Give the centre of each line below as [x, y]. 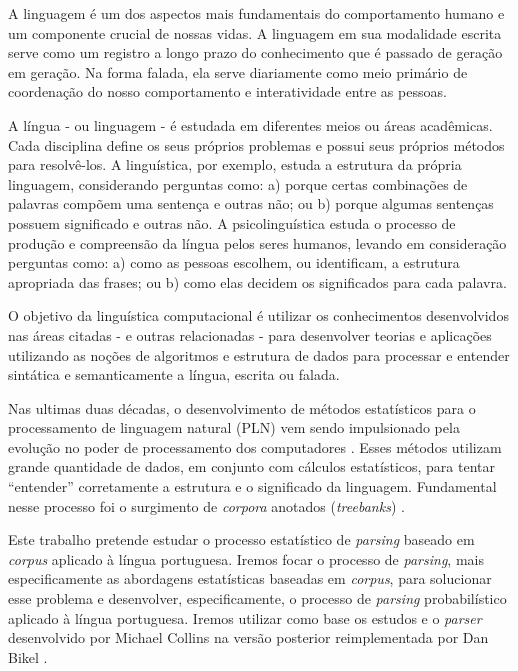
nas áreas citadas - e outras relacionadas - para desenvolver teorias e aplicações [250, 334]
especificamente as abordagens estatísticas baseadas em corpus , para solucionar [250, 578]
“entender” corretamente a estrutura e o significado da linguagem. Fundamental [252, 486]
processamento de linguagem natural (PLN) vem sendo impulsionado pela [234, 427]
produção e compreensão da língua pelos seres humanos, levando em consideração [257, 242]
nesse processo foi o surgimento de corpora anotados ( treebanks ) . [206, 505]
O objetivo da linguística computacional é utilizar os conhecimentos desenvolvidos [258, 315]
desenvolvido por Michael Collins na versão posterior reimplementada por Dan [248, 637]
